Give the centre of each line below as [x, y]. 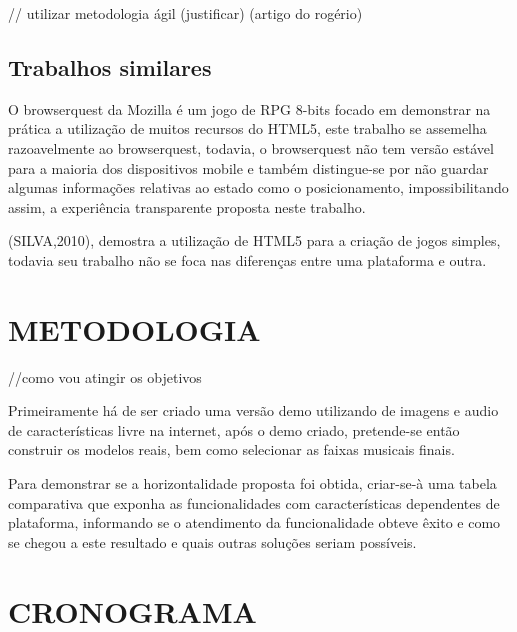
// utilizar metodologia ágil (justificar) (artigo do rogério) [185, 13]
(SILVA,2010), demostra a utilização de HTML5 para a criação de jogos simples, [254, 240]
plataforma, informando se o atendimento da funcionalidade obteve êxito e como [254, 522]
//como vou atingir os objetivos [105, 376]
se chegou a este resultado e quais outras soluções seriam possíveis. [212, 541]
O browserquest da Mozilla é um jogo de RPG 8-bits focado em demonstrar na [249, 108]
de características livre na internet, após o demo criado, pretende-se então [234, 429]
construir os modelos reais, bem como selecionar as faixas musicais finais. [231, 449]
